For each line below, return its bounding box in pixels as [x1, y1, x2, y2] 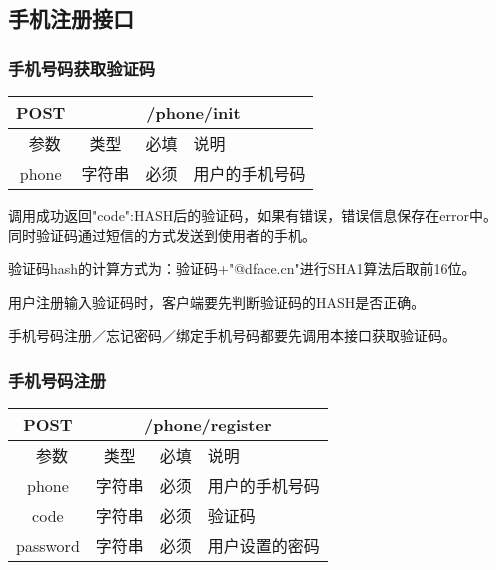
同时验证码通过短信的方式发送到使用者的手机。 [8, 224, 316, 245]
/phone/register [144, 413, 272, 437]
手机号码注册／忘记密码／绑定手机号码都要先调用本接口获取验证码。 [8, 325, 456, 346]
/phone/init [146, 101, 241, 124]
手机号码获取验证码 [8, 55, 156, 80]
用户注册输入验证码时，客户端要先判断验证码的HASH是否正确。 [8, 291, 426, 312]
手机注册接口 [8, 3, 134, 34]
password [16, 533, 80, 557]
